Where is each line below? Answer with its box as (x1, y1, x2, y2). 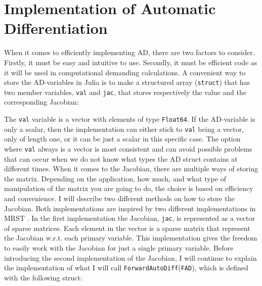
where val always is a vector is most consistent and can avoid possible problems (4, 143, 252, 154)
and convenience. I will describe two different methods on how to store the (4, 193, 235, 203)
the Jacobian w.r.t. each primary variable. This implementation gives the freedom (4, 232, 257, 243)
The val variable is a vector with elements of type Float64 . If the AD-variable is (4, 114, 255, 124)
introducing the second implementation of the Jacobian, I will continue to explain (4, 252, 257, 263)
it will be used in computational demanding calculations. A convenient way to (4, 67, 246, 77)
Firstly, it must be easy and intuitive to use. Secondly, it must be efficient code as (4, 57, 257, 67)
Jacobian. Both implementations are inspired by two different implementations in (4, 203, 256, 213)
